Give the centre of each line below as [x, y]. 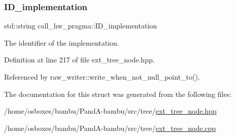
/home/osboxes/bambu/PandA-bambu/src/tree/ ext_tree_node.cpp [110, 128]
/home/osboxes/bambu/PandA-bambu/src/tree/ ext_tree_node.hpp [110, 111]
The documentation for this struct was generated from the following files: [118, 94]
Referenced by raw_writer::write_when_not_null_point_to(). [102, 77]
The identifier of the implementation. [62, 42]
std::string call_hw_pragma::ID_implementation [81, 26]
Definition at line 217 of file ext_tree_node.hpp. [79, 60]
